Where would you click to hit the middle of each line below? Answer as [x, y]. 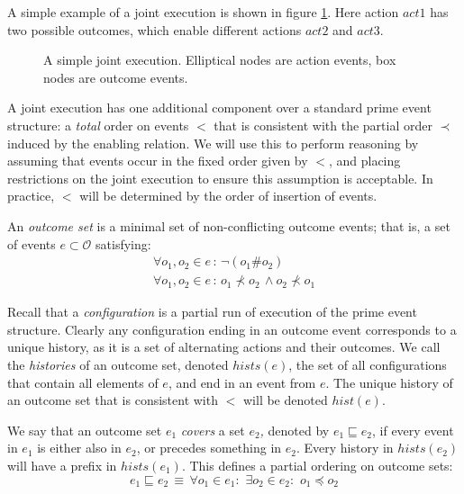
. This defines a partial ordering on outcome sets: [317, 465]
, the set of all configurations [368, 364]
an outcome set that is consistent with [113, 400]
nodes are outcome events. [116, 77]
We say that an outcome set [85, 430]
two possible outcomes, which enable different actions [155, 29]
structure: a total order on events [98, 125]
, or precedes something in [209, 448]
